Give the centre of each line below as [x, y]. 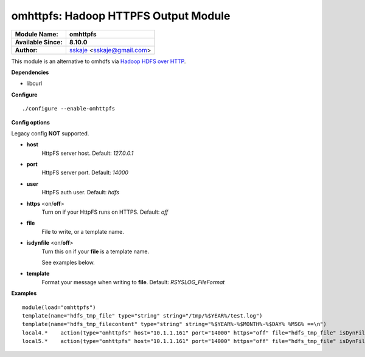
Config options [30, 122]
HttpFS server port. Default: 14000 [85, 172]
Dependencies [30, 72]
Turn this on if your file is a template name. [96, 251]
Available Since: [39, 42]
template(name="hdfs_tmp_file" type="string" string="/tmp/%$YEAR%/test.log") [142, 315]
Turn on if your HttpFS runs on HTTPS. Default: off [105, 212]
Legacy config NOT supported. [50, 133]
